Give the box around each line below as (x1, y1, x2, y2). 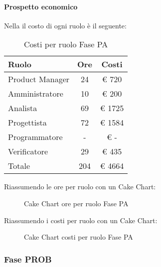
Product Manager (8, 73, 70, 85)
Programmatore (8, 131, 63, 143)
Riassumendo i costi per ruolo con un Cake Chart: (4, 215, 158, 225)
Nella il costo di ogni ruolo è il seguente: (4, 20, 127, 30)
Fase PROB (4, 253, 52, 265)
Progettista (8, 117, 47, 129)
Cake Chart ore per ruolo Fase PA (24, 198, 129, 208)
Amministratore (8, 88, 63, 100)
